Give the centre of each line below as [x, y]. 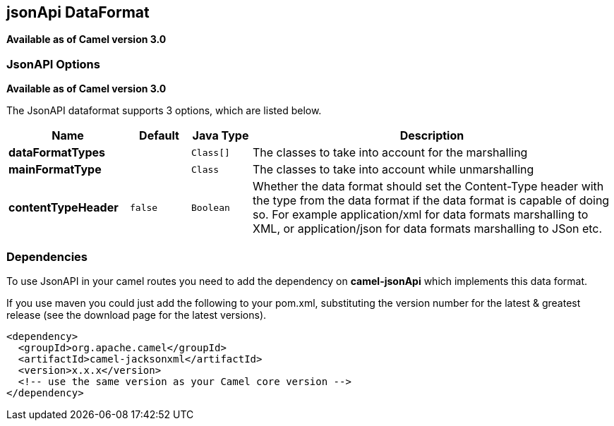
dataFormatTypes [57, 153]
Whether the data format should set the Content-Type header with [428, 187]
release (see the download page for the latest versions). [137, 315]
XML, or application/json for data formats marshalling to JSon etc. [428, 229]
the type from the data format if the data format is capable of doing [431, 201]
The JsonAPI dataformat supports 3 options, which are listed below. [164, 111]
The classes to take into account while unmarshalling [393, 170]
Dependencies [47, 256]
